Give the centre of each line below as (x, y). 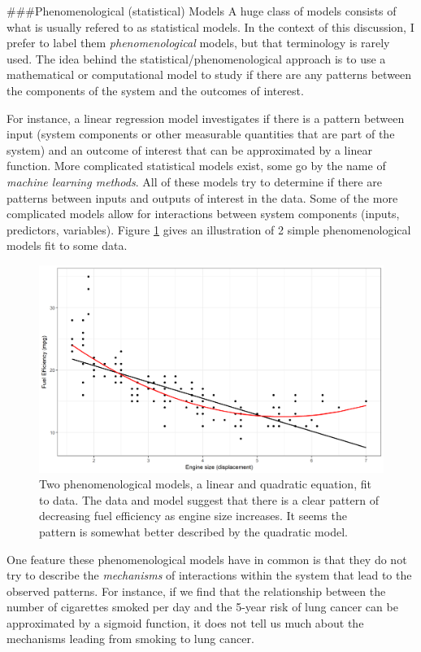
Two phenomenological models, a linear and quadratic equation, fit (205, 484)
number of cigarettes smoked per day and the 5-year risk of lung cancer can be (202, 607)
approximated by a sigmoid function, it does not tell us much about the (185, 622)
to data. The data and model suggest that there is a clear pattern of (209, 499)
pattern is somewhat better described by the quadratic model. (193, 531)
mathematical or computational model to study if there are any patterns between (209, 74)
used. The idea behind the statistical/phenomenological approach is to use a (196, 58)
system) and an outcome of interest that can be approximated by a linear (189, 149)
